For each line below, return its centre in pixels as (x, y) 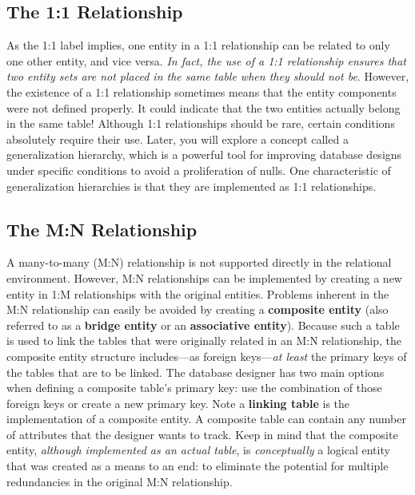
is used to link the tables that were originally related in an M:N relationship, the (204, 341)
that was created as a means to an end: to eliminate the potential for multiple (198, 466)
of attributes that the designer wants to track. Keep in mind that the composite (202, 434)
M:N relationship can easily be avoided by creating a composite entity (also (198, 309)
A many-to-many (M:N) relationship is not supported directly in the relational (199, 262)
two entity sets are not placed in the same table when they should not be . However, (208, 76)
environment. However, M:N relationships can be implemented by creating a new (204, 277)
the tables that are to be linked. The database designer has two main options (196, 372)
